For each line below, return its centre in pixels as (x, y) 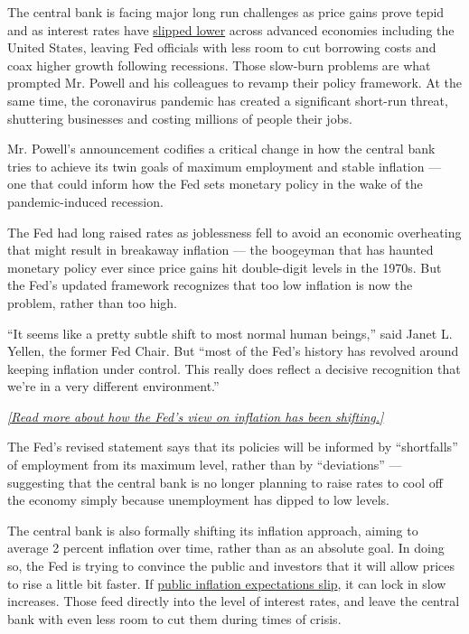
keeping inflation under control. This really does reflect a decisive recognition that (234, 368)
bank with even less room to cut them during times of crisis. (174, 618)
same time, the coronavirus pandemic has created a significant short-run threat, (228, 100)
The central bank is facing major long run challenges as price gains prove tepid (226, 12)
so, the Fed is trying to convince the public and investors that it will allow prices (231, 566)
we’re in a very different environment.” (113, 386)
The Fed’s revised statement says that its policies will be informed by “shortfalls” (233, 447)
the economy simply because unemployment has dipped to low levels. (198, 500)
